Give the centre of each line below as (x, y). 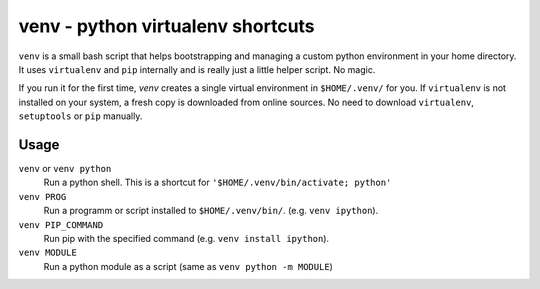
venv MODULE (47, 253)
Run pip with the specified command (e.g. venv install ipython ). (186, 238)
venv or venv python (65, 169)
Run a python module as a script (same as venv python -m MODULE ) (188, 266)
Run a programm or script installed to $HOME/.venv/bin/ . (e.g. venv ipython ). (211, 211)
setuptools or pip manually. (80, 116)
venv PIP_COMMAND (61, 224)
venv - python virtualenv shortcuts (166, 26)
